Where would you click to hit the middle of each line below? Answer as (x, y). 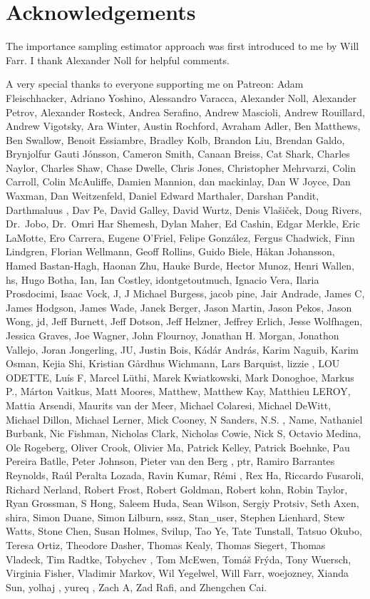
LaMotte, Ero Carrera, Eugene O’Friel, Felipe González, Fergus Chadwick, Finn (180, 237)
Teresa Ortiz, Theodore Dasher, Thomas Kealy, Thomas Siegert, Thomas (166, 544)
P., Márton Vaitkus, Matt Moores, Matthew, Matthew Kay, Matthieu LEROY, (178, 391)
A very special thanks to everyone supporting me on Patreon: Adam (155, 84)
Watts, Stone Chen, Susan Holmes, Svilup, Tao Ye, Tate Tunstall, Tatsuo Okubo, (184, 531)
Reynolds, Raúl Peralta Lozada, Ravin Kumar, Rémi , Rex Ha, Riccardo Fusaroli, (185, 475)
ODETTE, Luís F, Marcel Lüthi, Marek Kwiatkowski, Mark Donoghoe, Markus (180, 377)
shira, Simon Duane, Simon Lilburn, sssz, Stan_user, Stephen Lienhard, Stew (175, 517)
